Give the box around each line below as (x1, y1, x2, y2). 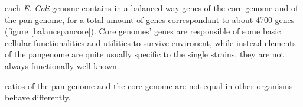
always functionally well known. (5, 59, 119, 72)
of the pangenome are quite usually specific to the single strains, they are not (5, 48, 284, 60)
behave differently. (5, 91, 71, 103)
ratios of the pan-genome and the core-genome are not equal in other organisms (5, 79, 293, 92)
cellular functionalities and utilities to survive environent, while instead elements (5, 36, 296, 48)
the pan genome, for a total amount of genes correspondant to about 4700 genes (5, 13, 295, 25)
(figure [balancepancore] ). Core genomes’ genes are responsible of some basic (5, 25, 281, 37)
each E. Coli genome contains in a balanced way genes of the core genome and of (5, 2, 298, 14)
